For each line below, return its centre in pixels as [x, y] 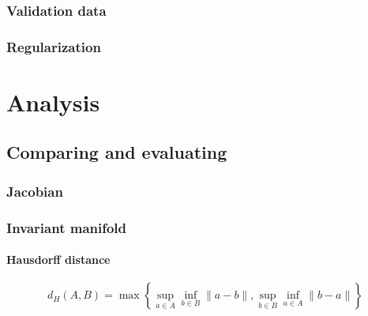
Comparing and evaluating [117, 152]
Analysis [53, 102]
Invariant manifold [67, 227]
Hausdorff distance [58, 260]
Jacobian [35, 191]
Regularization [54, 46]
